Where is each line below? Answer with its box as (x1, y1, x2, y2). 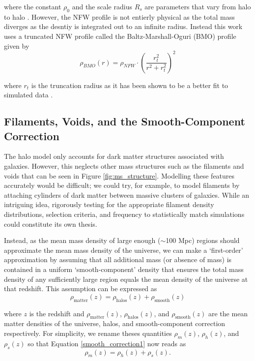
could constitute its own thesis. (4, 218, 97, 229)
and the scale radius (72, 1, 132, 11)
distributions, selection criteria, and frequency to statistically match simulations (4, 209, 245, 219)
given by (4, 40, 29, 51)
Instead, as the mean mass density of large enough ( (4, 235, 161, 245)
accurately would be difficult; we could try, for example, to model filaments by (4, 180, 240, 190)
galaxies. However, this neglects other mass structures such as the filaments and (4, 161, 244, 171)
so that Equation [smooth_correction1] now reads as (28, 338, 186, 348)
